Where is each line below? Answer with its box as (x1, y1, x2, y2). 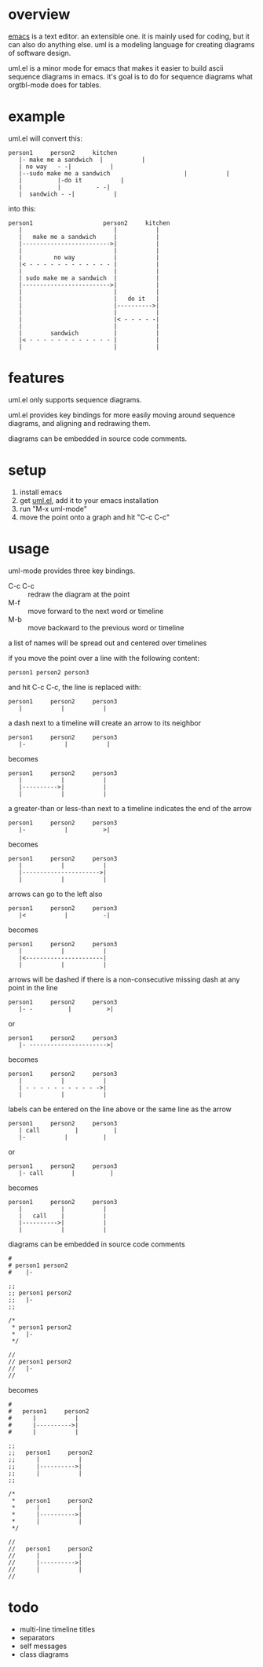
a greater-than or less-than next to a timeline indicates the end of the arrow (8, 803, 253, 813)
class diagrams (19, 1649, 69, 1659)
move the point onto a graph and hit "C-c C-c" (19, 512, 170, 522)
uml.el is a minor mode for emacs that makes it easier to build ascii (8, 63, 224, 72)
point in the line (8, 982, 58, 992)
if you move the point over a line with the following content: (8, 653, 200, 663)
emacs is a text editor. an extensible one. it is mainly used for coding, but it (8, 31, 250, 41)
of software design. (8, 48, 71, 57)
